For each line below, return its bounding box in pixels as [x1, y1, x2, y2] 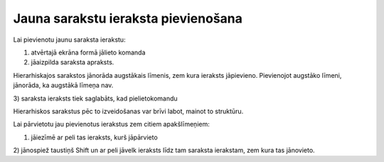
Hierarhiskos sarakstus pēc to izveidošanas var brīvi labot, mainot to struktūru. [13, 107, 244, 115]
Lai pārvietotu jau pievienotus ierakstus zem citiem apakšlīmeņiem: [13, 120, 210, 129]
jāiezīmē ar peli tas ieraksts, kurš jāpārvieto [31, 133, 158, 141]
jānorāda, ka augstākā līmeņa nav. [13, 81, 114, 90]
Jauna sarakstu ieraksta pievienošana [13, 11, 243, 26]
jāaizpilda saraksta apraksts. [31, 58, 114, 66]
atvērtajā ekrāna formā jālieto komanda [31, 48, 146, 57]
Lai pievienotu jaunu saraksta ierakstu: [13, 35, 126, 44]
